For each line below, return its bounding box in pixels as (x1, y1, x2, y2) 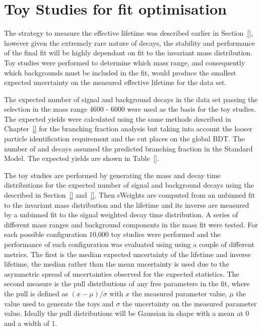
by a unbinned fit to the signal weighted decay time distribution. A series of (4, 209, 238, 220)
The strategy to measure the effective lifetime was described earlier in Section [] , (4, 28, 253, 38)
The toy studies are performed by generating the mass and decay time (4, 170, 221, 180)
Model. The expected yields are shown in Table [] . (4, 153, 159, 163)
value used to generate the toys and (4, 298, 114, 308)
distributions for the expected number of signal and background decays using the (4, 180, 254, 190)
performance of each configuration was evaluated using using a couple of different (4, 239, 254, 249)
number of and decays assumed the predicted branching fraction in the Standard (4, 143, 253, 153)
